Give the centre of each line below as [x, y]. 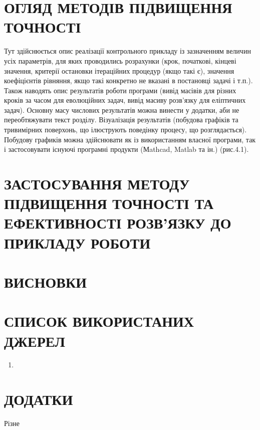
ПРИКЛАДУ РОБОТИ [77, 242]
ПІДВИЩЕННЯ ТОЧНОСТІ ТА [109, 203]
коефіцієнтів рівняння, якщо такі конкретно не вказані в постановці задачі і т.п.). [128, 80]
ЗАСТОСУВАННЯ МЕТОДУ [97, 184]
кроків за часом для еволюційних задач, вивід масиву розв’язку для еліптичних [125, 100]
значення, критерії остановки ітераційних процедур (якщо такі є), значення [119, 70]
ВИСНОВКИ [45, 281]
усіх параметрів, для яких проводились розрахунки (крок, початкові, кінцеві [120, 60]
